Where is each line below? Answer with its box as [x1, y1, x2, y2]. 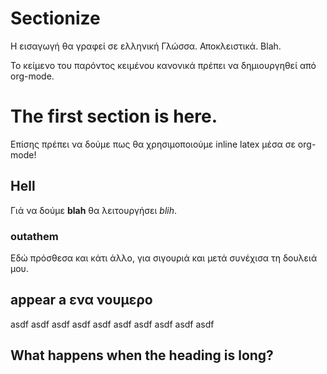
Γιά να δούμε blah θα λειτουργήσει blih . [10, 204, 178, 216]
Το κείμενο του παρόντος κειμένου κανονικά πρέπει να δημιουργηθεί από [10, 59, 317, 71]
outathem [10, 229, 59, 243]
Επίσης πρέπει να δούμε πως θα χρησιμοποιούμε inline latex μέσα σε [10, 138, 296, 150]
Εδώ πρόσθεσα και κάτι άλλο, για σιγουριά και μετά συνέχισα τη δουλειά [10, 252, 318, 264]
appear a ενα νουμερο [10, 292, 153, 309]
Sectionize [10, 7, 101, 30]
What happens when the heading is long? [10, 347, 274, 364]
